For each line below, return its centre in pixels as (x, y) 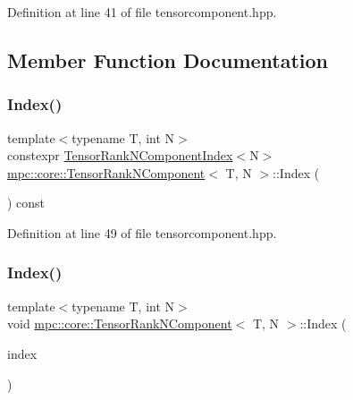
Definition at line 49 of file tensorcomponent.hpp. (142, 232)
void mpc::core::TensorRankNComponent (120, 323)
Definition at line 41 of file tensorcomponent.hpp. (142, 12)
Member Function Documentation (168, 60)
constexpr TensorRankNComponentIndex (120, 155)
